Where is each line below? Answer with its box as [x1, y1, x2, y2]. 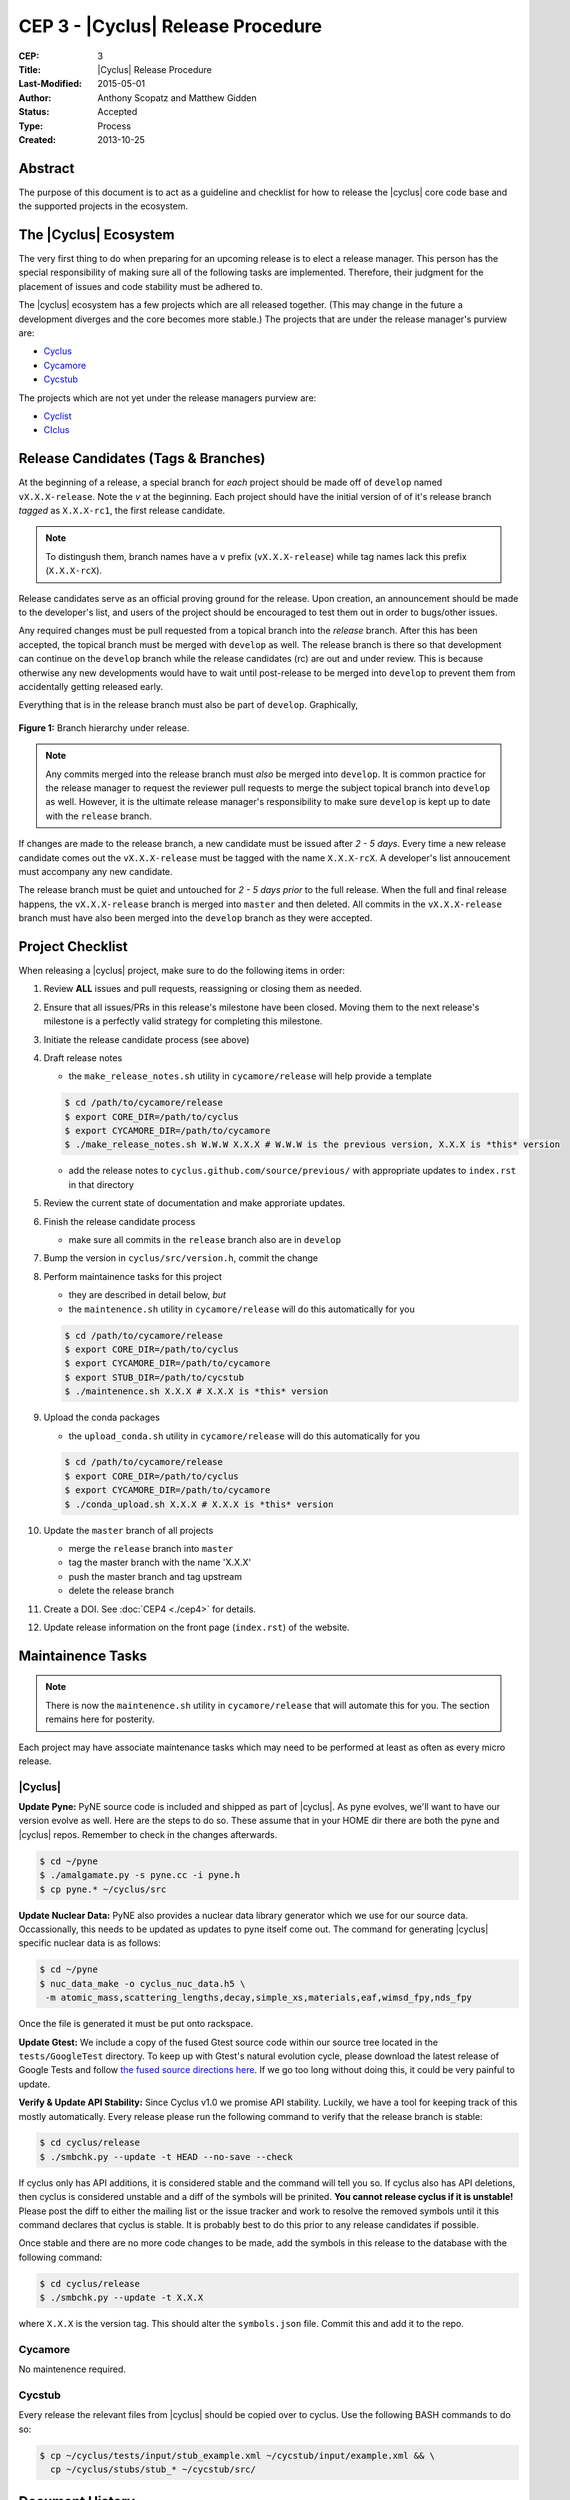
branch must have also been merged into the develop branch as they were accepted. [18, 912, 373, 924]
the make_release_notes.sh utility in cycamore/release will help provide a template [68, 1070, 432, 1082]
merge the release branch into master [68, 1543, 234, 1555]
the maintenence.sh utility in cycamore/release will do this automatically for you [68, 1303, 415, 1315]
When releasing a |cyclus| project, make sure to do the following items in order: [18, 964, 345, 976]
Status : [18, 106, 50, 118]
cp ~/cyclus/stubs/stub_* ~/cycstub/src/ [50, 2464, 257, 2475]
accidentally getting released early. [18, 680, 164, 692]
